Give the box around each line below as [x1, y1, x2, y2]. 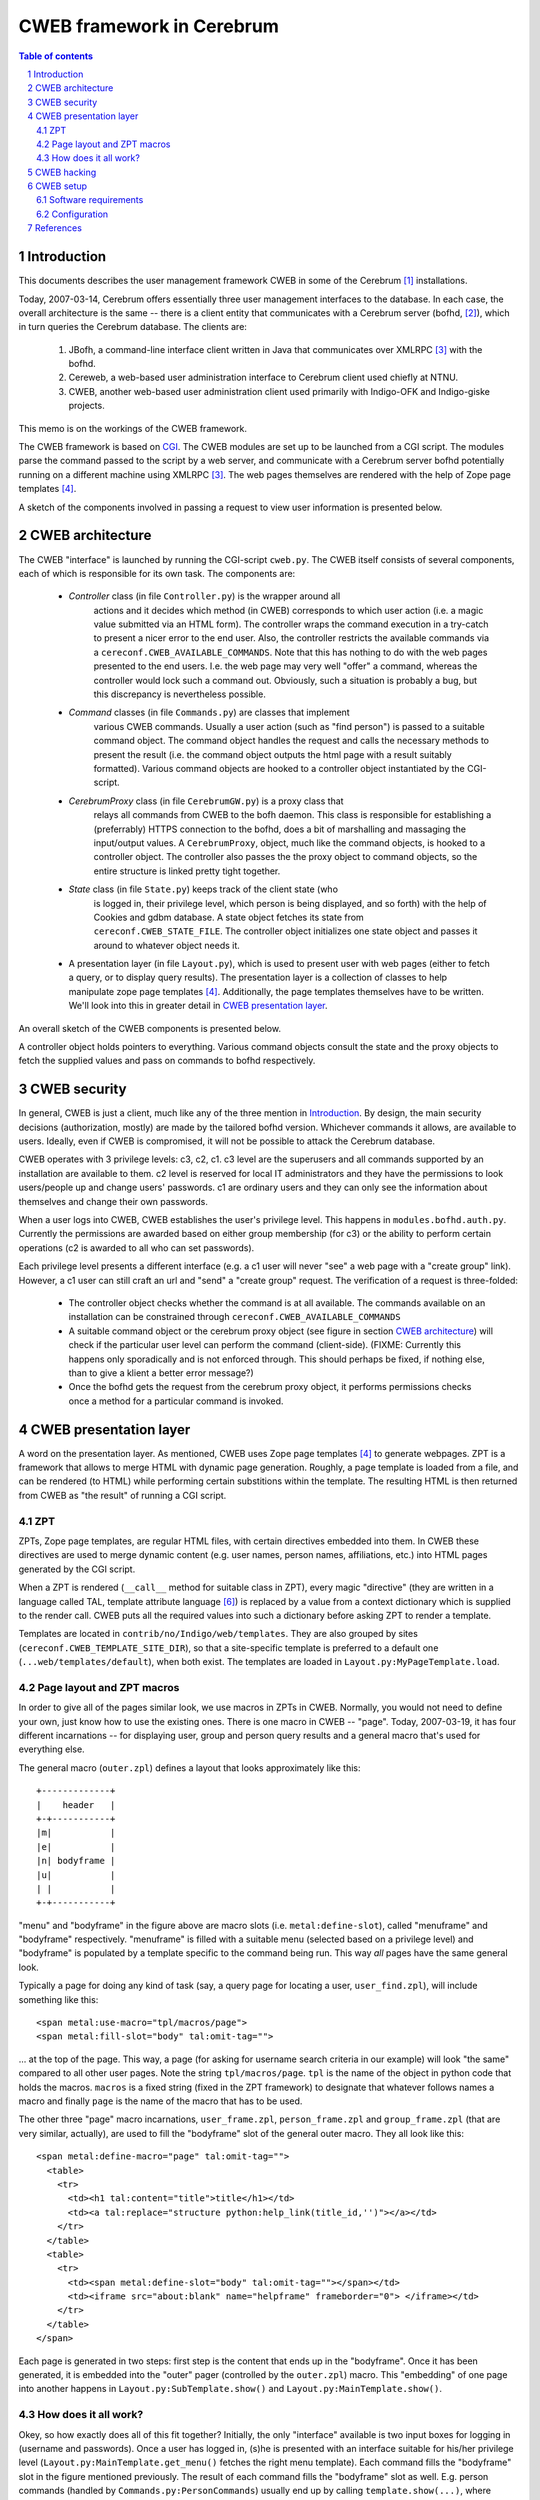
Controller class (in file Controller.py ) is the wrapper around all [68, 590, 341, 602]
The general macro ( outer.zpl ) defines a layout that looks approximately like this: [18, 1761, 361, 1774]
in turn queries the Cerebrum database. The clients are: [18, 321, 247, 333]
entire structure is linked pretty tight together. [93, 865, 281, 877]
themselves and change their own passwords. [18, 1195, 209, 1207]
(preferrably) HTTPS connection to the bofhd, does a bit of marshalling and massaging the [93, 823, 467, 835]
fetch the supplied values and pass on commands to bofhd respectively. [18, 1055, 316, 1067]
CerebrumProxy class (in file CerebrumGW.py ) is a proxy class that [68, 795, 344, 807]
